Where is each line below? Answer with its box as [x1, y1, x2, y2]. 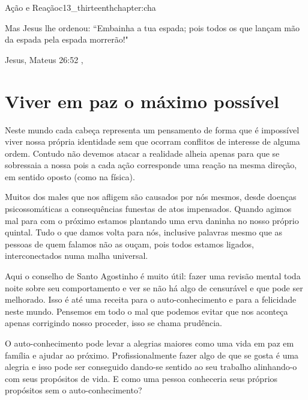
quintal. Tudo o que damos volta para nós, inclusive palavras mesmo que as [5, 226, 283, 238]
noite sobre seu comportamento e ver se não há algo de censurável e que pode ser [5, 281, 303, 294]
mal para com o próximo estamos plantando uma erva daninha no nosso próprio [5, 214, 299, 226]
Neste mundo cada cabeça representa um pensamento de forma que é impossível [5, 123, 300, 136]
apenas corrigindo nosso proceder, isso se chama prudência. [5, 317, 222, 329]
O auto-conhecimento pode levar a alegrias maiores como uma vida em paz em [5, 337, 294, 349]
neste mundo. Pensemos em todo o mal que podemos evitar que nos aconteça [5, 305, 288, 317]
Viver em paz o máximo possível [5, 88, 279, 113]
